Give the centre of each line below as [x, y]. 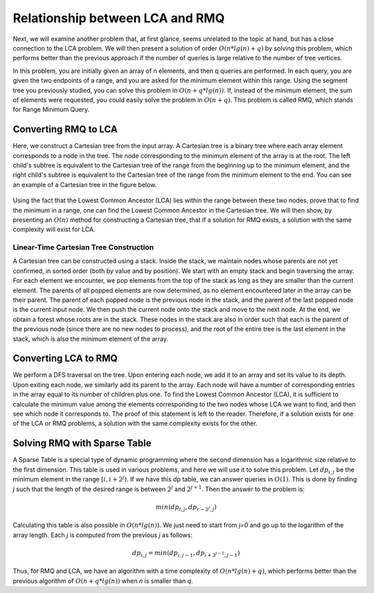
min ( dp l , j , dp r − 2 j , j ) [186, 508]
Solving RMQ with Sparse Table [82, 443]
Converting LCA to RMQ [65, 359]
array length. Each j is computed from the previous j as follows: [103, 535]
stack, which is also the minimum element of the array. [91, 339]
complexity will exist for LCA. [54, 229]
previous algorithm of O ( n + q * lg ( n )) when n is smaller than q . [103, 581]
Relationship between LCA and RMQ [119, 18]
